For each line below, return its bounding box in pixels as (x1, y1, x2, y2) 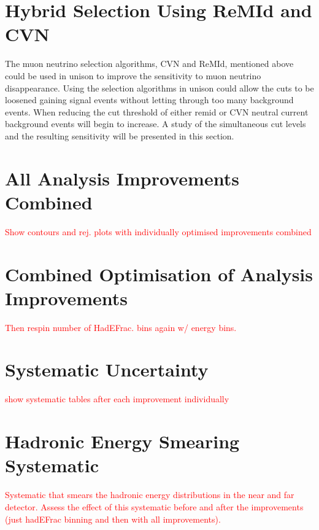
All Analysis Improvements (5, 165, 239, 190)
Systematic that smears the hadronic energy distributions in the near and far (5, 488, 294, 501)
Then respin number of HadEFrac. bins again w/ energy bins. (5, 321, 237, 333)
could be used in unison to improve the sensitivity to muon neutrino (5, 69, 261, 82)
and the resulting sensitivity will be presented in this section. (5, 129, 234, 142)
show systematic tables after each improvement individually (5, 392, 229, 405)
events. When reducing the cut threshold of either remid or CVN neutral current (5, 105, 309, 118)
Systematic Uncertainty (5, 357, 209, 382)
